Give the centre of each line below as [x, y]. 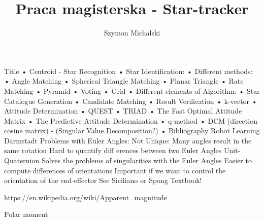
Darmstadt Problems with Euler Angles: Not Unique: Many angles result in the [128, 140]
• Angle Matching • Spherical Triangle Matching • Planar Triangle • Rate [124, 81]
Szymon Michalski [132, 33]
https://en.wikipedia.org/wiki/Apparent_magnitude [86, 197]
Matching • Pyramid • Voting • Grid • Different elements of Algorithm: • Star [132, 90]
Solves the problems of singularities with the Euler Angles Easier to [146, 160]
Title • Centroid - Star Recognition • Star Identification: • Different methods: [128, 71]
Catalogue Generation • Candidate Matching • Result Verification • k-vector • [131, 101]
